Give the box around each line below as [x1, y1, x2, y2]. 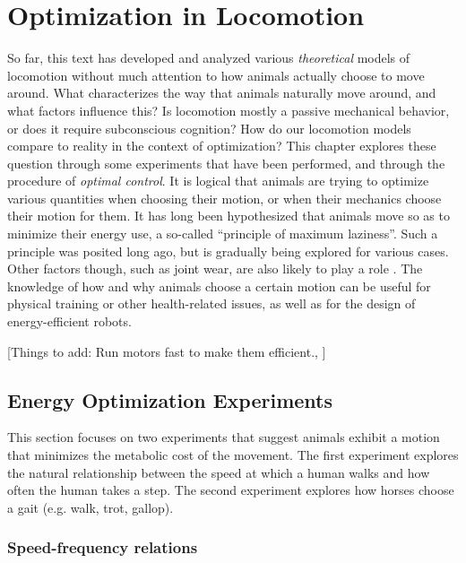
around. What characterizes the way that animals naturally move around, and [7, 83, 436, 102]
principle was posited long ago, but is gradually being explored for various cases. [7, 241, 449, 260]
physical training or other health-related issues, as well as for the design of [7, 294, 416, 313]
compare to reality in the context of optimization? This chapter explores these [7, 136, 436, 155]
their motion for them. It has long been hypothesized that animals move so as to [7, 206, 450, 225]
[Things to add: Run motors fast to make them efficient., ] [7, 342, 326, 360]
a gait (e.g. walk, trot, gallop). [7, 498, 174, 516]
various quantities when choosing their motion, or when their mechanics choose [7, 188, 442, 207]
